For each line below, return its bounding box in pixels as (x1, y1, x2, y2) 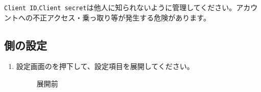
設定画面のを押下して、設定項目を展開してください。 (16, 61, 194, 72)
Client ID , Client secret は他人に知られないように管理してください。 (4, 2, 236, 12)
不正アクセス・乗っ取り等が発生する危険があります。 (32, 12, 210, 22)
